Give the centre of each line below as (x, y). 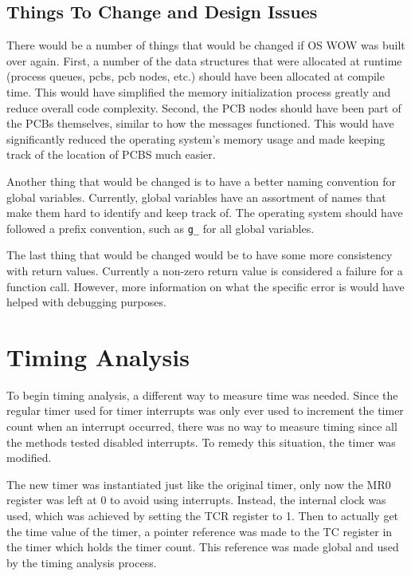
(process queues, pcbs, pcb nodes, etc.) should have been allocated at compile (196, 76)
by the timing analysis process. (82, 562)
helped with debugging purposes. (86, 302)
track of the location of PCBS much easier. (111, 154)
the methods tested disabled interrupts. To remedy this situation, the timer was (201, 442)
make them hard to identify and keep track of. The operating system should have (205, 213)
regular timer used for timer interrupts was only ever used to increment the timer (205, 410)
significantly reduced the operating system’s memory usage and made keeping (196, 138)
